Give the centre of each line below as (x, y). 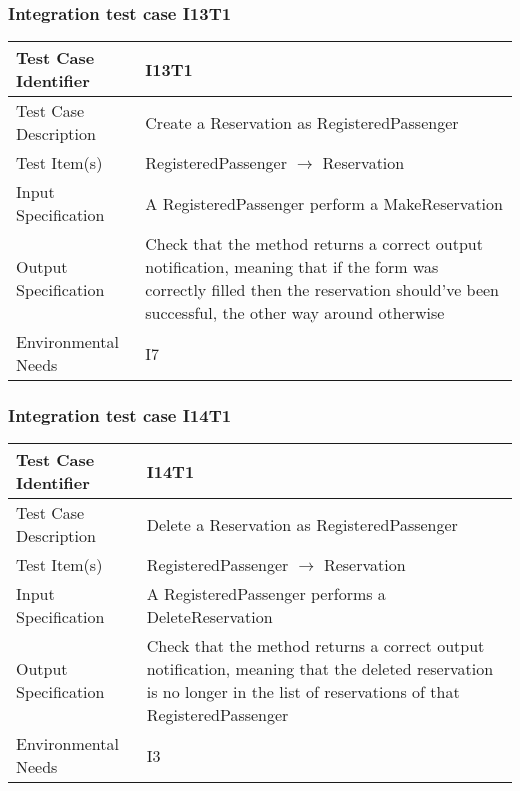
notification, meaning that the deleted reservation (320, 669)
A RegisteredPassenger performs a (266, 594)
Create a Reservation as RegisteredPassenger (302, 122)
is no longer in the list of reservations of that (303, 692)
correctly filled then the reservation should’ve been (322, 290)
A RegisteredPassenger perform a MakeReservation (324, 203)
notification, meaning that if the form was (292, 267)
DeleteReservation (209, 617)
